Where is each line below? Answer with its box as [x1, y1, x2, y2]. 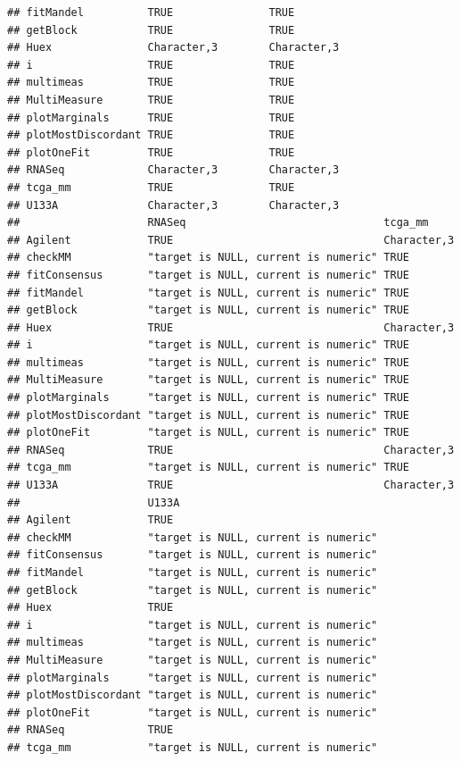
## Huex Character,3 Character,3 [7, 41, 340, 54]
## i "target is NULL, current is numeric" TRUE [7, 339, 410, 352]
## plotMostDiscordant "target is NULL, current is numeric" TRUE [7, 408, 410, 422]
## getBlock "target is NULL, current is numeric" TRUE [7, 304, 410, 317]
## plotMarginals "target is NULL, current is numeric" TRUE [7, 391, 410, 405]
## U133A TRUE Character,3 [7, 479, 455, 492]
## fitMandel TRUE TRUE [7, 6, 295, 19]
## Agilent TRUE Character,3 [7, 233, 455, 247]
